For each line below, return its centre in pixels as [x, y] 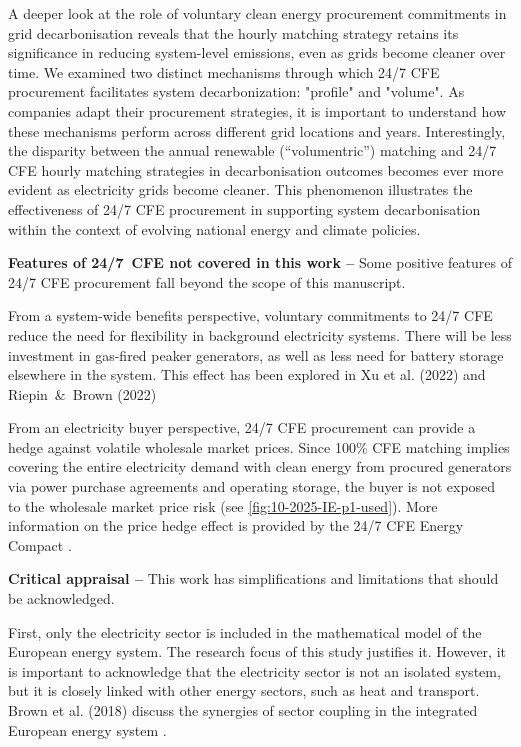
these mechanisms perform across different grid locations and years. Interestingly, [257, 130]
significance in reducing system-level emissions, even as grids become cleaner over [257, 52]
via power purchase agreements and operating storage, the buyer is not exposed [252, 486]
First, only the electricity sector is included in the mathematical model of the [245, 631]
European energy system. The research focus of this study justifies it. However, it [257, 651]
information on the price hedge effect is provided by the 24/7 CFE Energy [236, 525]
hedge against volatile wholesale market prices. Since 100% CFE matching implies [259, 446]
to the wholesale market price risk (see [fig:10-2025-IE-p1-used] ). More [223, 505]
